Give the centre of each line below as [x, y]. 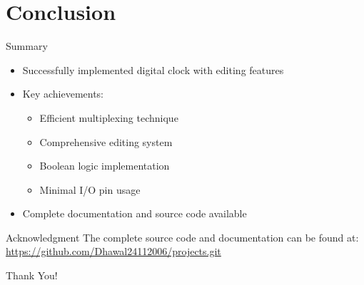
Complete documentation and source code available [135, 213]
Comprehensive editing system [106, 141]
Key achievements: [63, 94]
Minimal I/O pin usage [90, 189]
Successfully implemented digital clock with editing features [153, 69]
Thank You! [32, 275]
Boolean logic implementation [105, 166]
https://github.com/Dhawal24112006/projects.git [113, 251]
